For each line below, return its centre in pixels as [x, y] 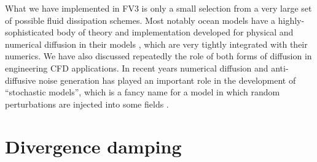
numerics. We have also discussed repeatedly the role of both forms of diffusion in [158, 56]
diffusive [21, 80]
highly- [291, 20]
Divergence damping [93, 146]
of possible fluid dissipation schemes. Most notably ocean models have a [140, 20]
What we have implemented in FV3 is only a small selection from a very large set [158, 8]
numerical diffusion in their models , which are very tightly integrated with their [156, 44]
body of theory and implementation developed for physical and [175, 32]
